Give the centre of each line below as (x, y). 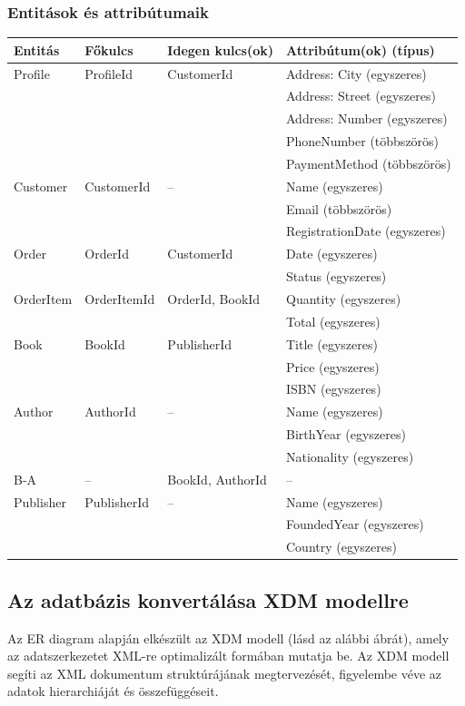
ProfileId (109, 73)
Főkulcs (109, 49)
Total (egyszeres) (333, 321)
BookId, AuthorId (217, 479)
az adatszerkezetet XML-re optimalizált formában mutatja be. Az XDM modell (228, 656)
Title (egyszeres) (332, 343)
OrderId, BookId (214, 299)
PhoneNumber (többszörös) (363, 141)
